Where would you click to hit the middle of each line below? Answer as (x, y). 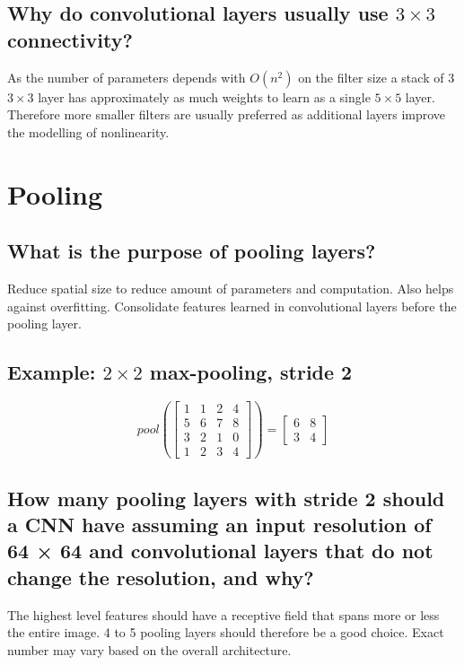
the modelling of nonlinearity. (88, 131)
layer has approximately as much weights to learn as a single (204, 96)
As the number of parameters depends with (127, 77)
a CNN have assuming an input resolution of (219, 524)
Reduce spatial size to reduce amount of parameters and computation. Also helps (231, 288)
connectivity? (70, 39)
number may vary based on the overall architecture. (149, 649)
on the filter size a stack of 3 (376, 77)
